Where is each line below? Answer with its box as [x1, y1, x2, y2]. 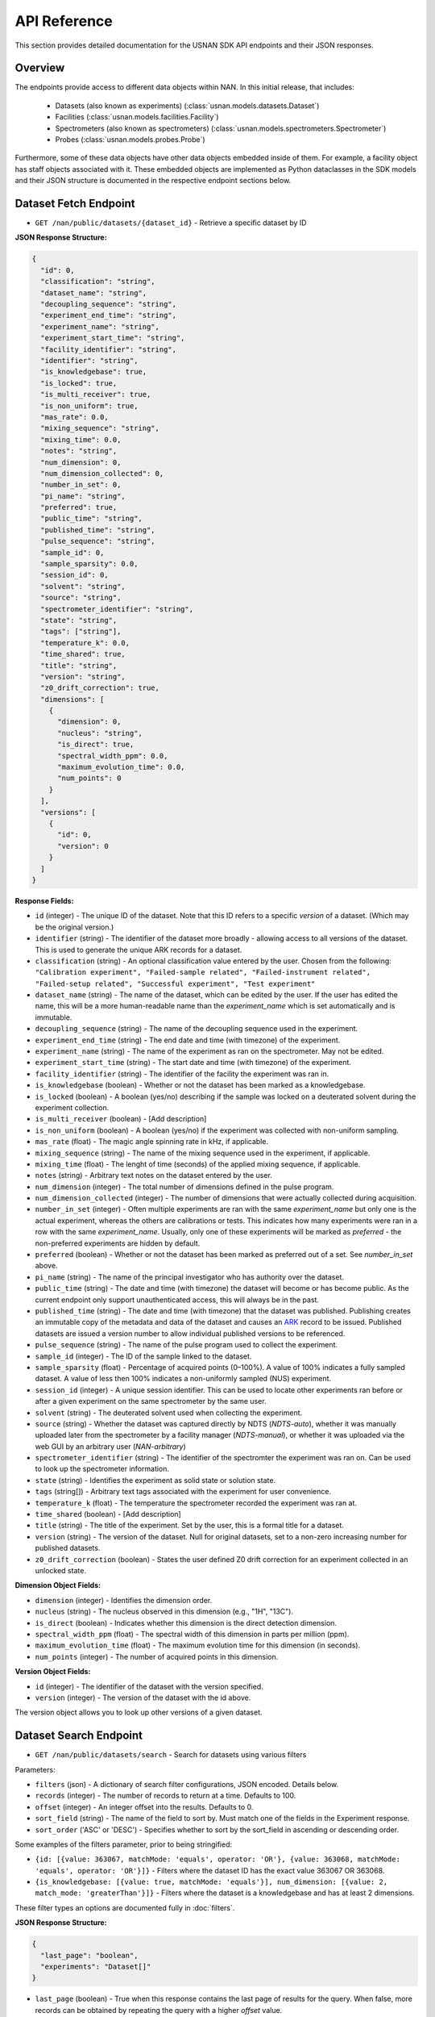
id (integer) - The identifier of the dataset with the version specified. [35, 1681, 263, 1691]
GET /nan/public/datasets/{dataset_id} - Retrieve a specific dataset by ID [35, 218, 307, 228]
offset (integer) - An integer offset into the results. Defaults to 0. [35, 1802, 254, 1811]
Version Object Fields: [14, 1667, 91, 1677]
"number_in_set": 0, [40, 480, 122, 490]
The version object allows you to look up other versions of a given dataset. [14, 1707, 263, 1718]
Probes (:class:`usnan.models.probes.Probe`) [55, 135, 205, 144]
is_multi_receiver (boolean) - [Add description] [35, 1114, 207, 1124]
